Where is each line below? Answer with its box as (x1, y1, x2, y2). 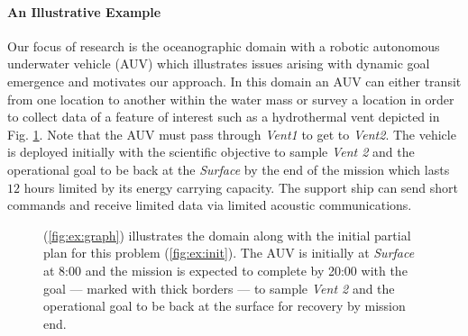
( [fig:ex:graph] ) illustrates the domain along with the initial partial (43, 225, 411, 244)
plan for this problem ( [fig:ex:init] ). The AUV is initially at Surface (43, 243, 415, 262)
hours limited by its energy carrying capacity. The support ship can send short (23, 177, 459, 196)
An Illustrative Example (7, 2, 161, 21)
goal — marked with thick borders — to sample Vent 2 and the (43, 278, 395, 297)
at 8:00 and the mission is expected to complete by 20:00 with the (43, 260, 408, 279)
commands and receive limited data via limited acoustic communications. (7, 195, 412, 214)
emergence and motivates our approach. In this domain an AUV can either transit (7, 71, 462, 90)
